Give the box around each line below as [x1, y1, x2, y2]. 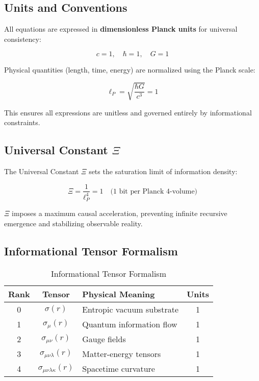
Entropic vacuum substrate [82, 303, 179, 315]
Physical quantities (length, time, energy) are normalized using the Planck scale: [4, 64, 255, 75]
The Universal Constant [4, 165, 79, 176]
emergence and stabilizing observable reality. [4, 218, 143, 228]
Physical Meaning [82, 288, 155, 300]
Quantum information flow [82, 318, 177, 330]
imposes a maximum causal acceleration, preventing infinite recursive [12, 208, 227, 219]
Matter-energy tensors [82, 347, 161, 360]
